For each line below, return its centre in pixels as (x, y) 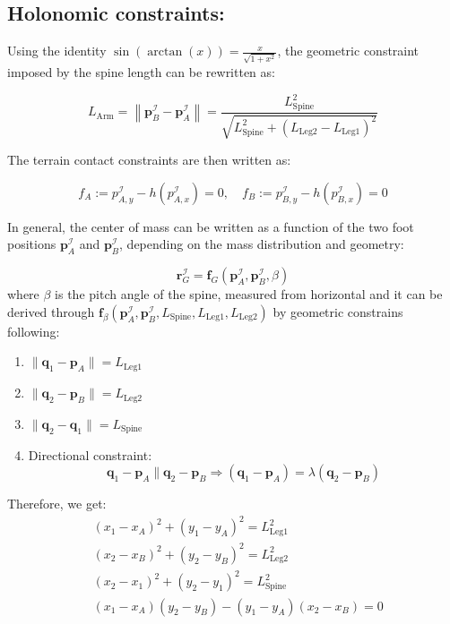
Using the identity (57, 51)
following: (34, 331)
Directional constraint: (90, 454)
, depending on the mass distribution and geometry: (262, 244)
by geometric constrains (338, 311)
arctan (165, 52)
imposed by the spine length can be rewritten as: (141, 71)
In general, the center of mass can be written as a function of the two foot (211, 226)
